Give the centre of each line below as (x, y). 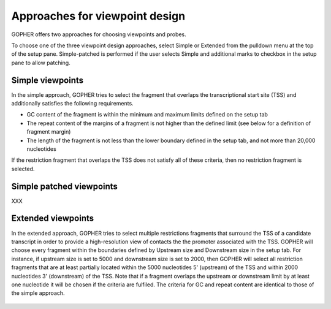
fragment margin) (49, 132)
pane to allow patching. (41, 63)
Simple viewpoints (48, 80)
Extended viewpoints (53, 219)
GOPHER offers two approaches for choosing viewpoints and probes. (99, 34)
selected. (23, 169)
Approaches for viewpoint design (98, 16)
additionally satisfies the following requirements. (73, 104)
